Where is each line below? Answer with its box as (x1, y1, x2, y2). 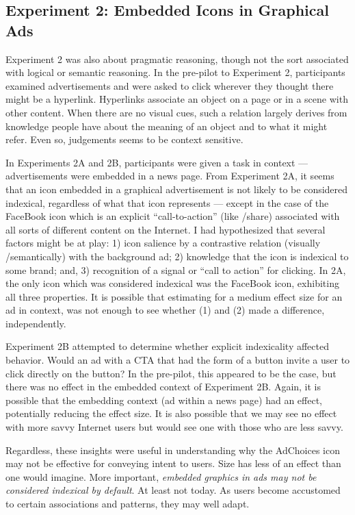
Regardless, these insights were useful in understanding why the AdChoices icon (5, 442, 340, 457)
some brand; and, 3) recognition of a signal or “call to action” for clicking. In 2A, (5, 262, 346, 277)
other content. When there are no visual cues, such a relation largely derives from (5, 105, 347, 119)
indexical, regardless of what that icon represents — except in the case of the (5, 195, 329, 210)
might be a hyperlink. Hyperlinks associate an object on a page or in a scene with (5, 92, 348, 106)
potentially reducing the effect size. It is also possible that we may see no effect (5, 406, 337, 420)
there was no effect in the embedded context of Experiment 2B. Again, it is (5, 379, 321, 394)
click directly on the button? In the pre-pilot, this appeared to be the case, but (5, 366, 337, 380)
